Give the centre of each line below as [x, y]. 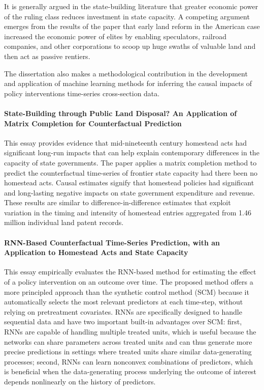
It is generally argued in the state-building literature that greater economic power [131, 6]
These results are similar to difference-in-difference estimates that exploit [118, 202]
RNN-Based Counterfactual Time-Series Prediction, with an [112, 242]
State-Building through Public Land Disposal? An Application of [121, 113]
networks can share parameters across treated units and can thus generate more [128, 341]
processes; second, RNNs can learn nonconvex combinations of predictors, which [129, 361]
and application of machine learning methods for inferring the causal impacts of [128, 83]
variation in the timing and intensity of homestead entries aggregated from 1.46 [128, 212]
